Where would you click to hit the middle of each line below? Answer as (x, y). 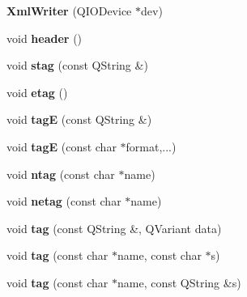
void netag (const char (64, 201)
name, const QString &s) (179, 282)
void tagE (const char (62, 146)
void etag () (37, 92)
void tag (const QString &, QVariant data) (114, 228)
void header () (45, 38)
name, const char (159, 255)
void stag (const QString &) (77, 65)
